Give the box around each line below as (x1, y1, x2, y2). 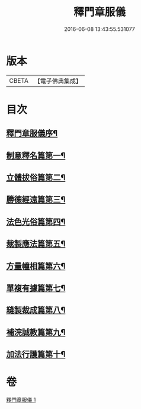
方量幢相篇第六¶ (6, 261, 66, 271)
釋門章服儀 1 (6, 396, 36, 404)
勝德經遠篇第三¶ (6, 195, 66, 205)
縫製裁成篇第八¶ (6, 305, 66, 316)
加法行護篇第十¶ (6, 349, 66, 360)
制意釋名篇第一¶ (6, 150, 66, 161)
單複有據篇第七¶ (6, 283, 66, 293)
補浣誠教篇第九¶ (6, 327, 66, 337)
